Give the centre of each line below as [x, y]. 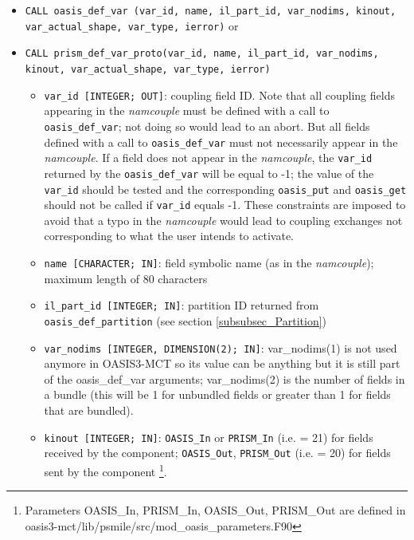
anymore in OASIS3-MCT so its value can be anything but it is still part [222, 363]
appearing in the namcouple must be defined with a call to [187, 110]
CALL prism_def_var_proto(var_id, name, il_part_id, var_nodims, [202, 54]
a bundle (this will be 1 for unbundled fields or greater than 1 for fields [217, 394]
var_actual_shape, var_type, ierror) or [132, 25]
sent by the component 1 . [105, 470]
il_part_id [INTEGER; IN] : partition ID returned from [182, 305]
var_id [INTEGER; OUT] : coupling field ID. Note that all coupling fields [219, 95]
